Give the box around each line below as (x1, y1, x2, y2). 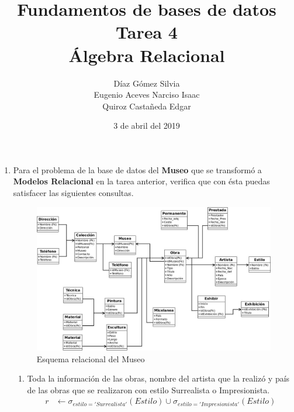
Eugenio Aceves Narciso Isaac (94, 88, 200, 101)
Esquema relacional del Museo (36, 352, 145, 365)
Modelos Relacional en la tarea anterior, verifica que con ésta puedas (13, 175, 270, 187)
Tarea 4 (116, 20, 178, 44)
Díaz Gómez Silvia (113, 77, 180, 89)
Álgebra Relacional (68, 43, 225, 67)
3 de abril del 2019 (113, 119, 180, 132)
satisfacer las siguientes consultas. (13, 187, 134, 199)
